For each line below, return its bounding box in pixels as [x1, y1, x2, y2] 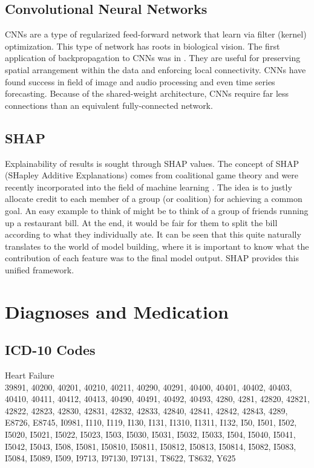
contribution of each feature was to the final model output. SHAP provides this [5, 252, 299, 264]
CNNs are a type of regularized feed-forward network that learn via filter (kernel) [5, 28, 307, 41]
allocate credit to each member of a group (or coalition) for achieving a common [5, 192, 303, 205]
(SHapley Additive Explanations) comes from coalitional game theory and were [5, 169, 299, 181]
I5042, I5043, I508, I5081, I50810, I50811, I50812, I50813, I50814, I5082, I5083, [5, 440, 296, 452]
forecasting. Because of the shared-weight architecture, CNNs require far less [5, 87, 289, 100]
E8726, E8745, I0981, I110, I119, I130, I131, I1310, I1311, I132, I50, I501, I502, [5, 416, 297, 429]
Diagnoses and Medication [5, 299, 229, 323]
